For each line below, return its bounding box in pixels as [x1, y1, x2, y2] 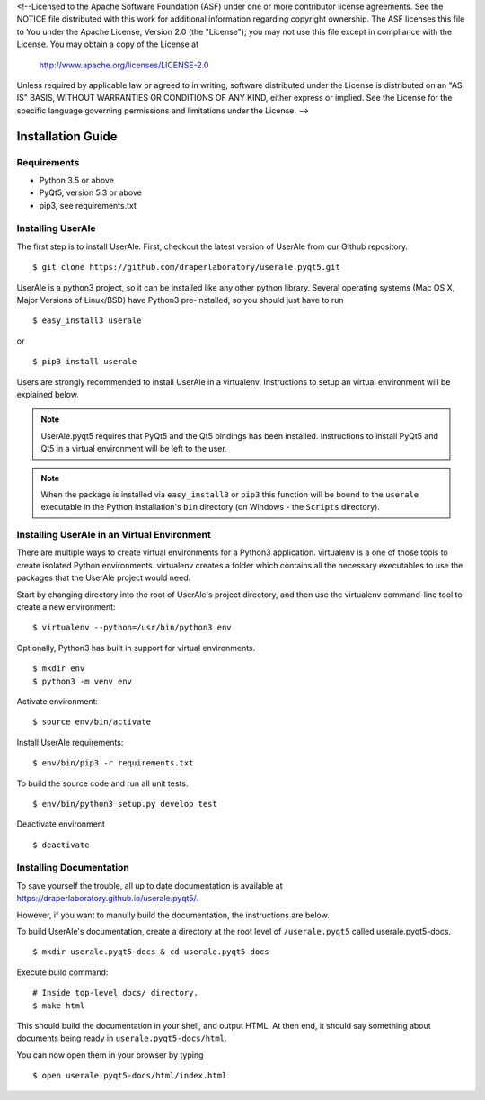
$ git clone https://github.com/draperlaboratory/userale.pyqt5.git [32, 262, 340, 273]
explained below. [16, 389, 80, 399]
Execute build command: [16, 967, 109, 978]
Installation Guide [16, 129, 118, 144]
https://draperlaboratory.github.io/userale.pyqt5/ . [16, 893, 199, 904]
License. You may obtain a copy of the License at [16, 39, 199, 49]
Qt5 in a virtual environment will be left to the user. [40, 443, 228, 454]
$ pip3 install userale [32, 356, 137, 367]
